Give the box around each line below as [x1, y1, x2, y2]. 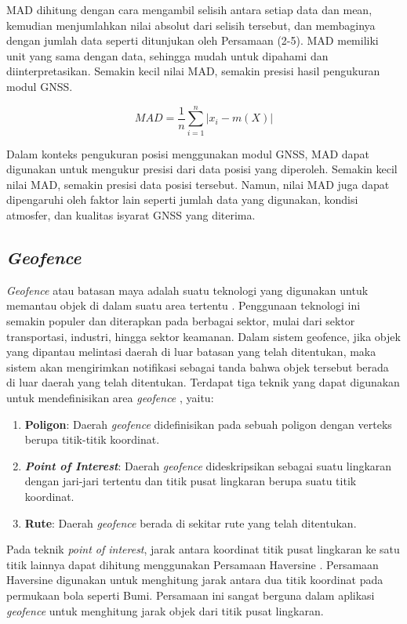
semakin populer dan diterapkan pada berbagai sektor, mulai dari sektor [6, 313, 355, 329]
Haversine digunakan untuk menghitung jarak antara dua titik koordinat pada [6, 571, 383, 588]
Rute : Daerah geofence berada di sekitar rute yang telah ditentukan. [24, 514, 357, 531]
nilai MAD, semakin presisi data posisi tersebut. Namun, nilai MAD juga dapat [6, 176, 390, 192]
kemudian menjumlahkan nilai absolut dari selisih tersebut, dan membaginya [6, 16, 376, 33]
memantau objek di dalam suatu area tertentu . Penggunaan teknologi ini [6, 297, 361, 314]
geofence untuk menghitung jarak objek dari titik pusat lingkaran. [6, 602, 324, 619]
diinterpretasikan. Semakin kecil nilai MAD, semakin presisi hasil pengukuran [6, 63, 380, 79]
